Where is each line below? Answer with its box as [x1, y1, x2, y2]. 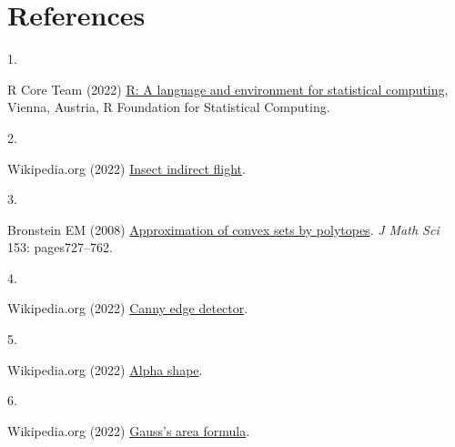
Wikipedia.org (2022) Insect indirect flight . [7, 158, 246, 178]
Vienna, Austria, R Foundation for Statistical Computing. [7, 97, 330, 117]
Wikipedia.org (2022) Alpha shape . [7, 360, 203, 379]
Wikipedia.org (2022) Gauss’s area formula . [7, 421, 250, 440]
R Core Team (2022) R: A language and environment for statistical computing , [7, 79, 449, 98]
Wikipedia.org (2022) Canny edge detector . [7, 299, 248, 318]
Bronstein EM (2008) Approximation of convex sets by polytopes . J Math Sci [7, 219, 440, 239]
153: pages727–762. [7, 238, 113, 257]
